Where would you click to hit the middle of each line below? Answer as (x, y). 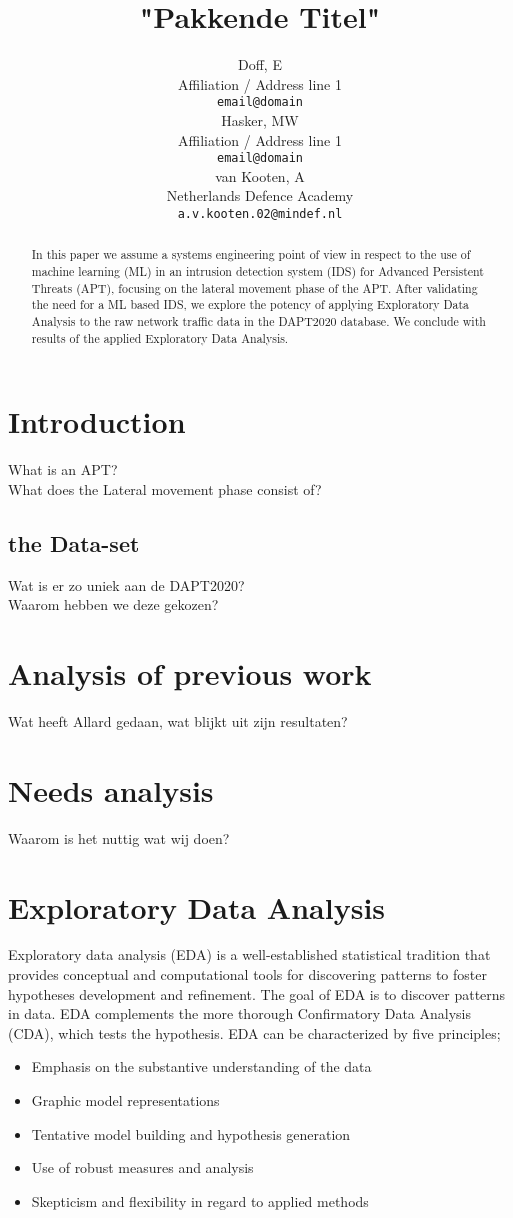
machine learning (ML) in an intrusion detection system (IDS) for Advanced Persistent (257, 271)
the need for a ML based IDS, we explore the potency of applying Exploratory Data (250, 304)
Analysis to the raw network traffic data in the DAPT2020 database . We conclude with (258, 321)
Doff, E (260, 64)
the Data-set (74, 542)
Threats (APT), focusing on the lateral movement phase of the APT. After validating (254, 287)
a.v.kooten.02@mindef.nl (260, 214)
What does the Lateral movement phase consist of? (165, 488)
